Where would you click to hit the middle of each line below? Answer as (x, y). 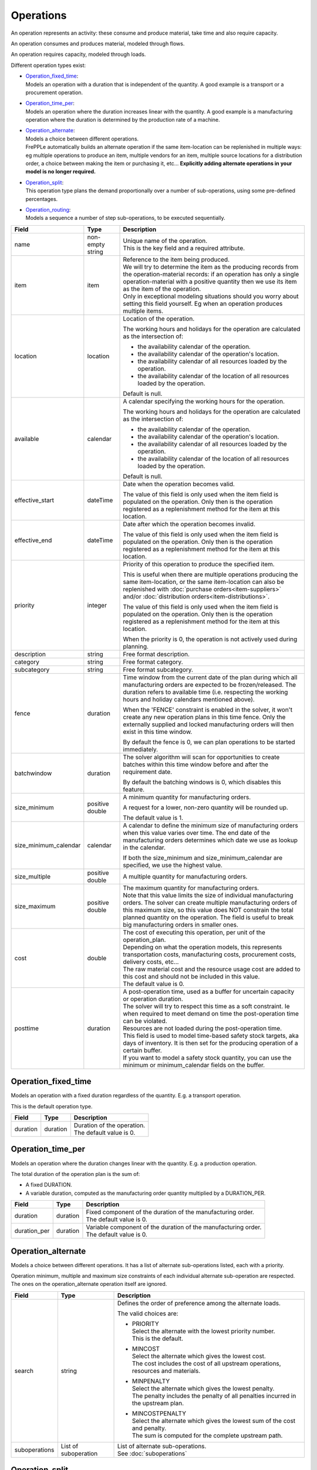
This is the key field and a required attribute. (184, 248)
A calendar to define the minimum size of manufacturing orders (211, 825)
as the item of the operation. (162, 289)
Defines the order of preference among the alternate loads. (199, 1303)
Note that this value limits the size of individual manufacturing (208, 895)
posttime (27, 1028)
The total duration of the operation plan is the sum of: (75, 1174)
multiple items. (143, 310)
